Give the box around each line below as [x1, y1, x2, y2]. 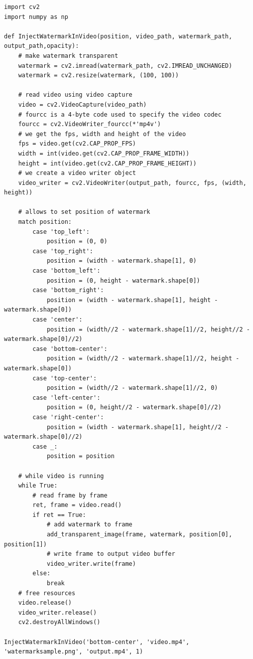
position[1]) [4, 540, 47, 548]
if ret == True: [32, 511, 86, 518]
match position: [18, 218, 72, 226]
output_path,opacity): [4, 42, 79, 50]
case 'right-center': [32, 413, 104, 421]
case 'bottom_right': [32, 287, 104, 294]
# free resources [18, 589, 76, 597]
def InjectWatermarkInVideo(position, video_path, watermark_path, [4, 32, 233, 40]
